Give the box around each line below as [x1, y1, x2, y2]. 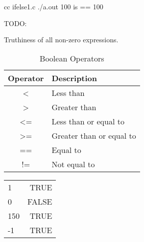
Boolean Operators [40, 52, 104, 64]
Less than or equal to [51, 115, 124, 127]
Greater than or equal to [51, 129, 136, 141]
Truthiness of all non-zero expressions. [4, 34, 119, 45]
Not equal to [51, 158, 95, 170]
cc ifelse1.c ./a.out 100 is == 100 [4, 1, 103, 11]
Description [51, 72, 97, 84]
